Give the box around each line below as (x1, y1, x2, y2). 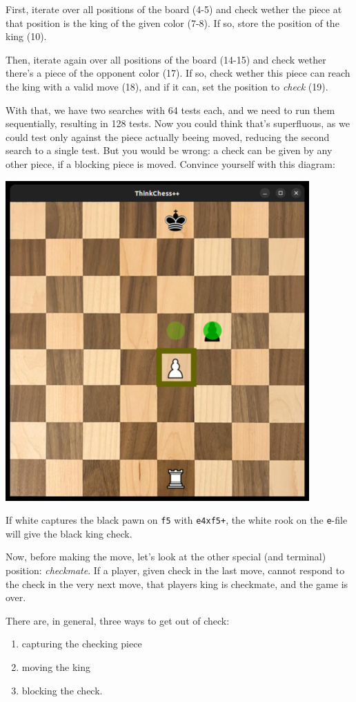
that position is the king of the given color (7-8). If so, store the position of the (6, 15, 339, 30)
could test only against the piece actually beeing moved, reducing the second (6, 129, 330, 144)
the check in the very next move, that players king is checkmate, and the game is (6, 576, 348, 591)
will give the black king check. (6, 526, 132, 540)
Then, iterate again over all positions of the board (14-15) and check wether (6, 52, 326, 66)
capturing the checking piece (21, 636, 142, 651)
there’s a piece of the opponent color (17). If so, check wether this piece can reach (6, 66, 350, 80)
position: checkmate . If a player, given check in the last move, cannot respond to (6, 562, 345, 577)
